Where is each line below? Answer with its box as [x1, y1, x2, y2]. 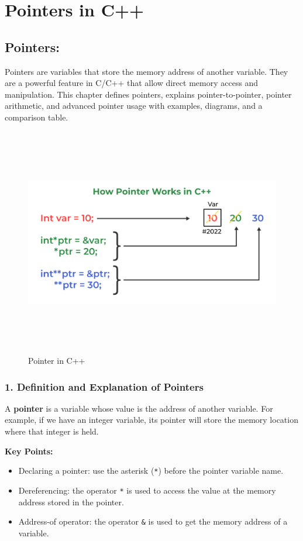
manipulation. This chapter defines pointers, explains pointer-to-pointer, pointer [5, 88, 292, 100]
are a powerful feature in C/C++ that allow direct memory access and [5, 77, 259, 89]
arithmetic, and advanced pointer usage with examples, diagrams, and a [5, 99, 263, 112]
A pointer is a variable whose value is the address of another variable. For [5, 402, 273, 414]
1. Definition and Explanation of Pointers [5, 379, 204, 394]
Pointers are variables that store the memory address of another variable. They [5, 65, 288, 77]
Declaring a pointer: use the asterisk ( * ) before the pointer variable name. [18, 464, 284, 477]
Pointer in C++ [28, 354, 85, 367]
